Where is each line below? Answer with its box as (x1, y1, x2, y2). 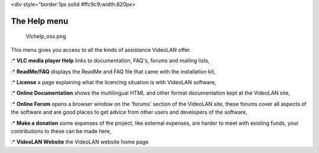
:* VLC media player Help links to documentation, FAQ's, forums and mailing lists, (11, 57, 210, 64)
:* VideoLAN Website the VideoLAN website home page (11, 138, 149, 145)
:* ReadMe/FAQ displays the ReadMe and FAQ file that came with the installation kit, (11, 68, 216, 75)
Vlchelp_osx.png (25, 33, 66, 40)
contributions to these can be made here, (11, 127, 112, 135)
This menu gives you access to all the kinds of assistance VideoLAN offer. (11, 46, 191, 53)
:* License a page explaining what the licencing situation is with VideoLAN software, (11, 78, 217, 85)
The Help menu (11, 16, 69, 26)
